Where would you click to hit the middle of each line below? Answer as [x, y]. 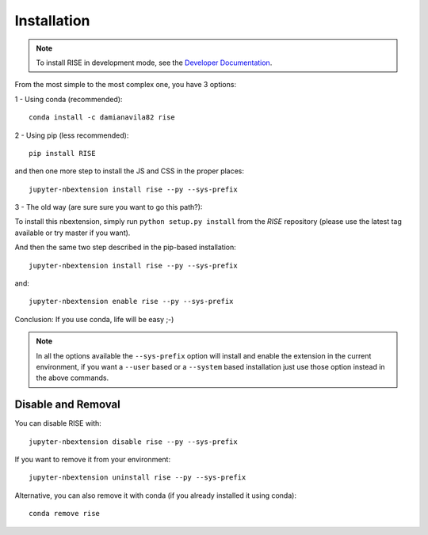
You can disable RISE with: [58, 423]
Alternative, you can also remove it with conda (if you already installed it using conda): [156, 495]
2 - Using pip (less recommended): [72, 135]
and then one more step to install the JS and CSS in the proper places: [130, 171]
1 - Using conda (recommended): [69, 99]
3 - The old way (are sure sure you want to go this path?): [109, 207]
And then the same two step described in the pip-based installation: [126, 247]
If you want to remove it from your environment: [92, 460]
